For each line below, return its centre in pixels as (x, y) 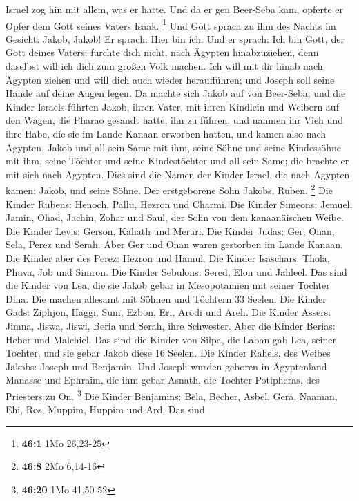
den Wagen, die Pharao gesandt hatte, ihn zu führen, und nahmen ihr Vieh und (174, 120)
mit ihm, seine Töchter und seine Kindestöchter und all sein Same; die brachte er (177, 161)
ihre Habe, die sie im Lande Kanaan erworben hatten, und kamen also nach (166, 133)
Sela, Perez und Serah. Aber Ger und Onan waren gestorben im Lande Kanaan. (174, 244)
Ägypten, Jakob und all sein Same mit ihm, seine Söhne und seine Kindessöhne (173, 147)
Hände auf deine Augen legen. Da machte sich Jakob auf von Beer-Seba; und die (176, 93)
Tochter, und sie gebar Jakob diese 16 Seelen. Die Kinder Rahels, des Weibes (168, 353)
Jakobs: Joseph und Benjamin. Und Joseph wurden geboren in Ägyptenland (166, 366)
